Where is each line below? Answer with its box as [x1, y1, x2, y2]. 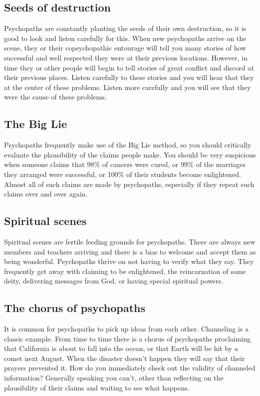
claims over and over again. [4, 188, 88, 199]
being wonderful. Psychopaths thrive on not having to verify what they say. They [4, 256, 254, 266]
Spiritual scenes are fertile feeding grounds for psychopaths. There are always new [4, 236, 255, 246]
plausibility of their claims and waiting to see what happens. [4, 382, 190, 392]
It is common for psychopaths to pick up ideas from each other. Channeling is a [4, 323, 249, 334]
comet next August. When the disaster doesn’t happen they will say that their [4, 352, 245, 363]
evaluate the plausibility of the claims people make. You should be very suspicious [4, 149, 256, 159]
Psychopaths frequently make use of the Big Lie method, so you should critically [4, 139, 251, 150]
